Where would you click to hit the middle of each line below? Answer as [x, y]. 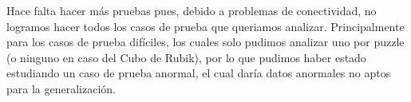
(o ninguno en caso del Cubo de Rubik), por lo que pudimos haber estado [186, 57]
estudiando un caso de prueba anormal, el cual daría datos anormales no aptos [199, 73]
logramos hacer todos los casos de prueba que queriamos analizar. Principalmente [205, 26]
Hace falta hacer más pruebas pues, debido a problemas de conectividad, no [192, 10]
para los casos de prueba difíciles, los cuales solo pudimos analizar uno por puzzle [205, 42]
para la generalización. [61, 88]
